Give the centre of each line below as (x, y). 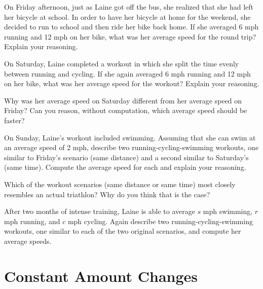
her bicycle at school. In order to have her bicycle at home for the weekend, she (127, 16)
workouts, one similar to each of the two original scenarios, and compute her (123, 231)
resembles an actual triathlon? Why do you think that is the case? (107, 194)
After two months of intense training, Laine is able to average (100, 211)
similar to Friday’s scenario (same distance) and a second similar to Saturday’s (126, 157)
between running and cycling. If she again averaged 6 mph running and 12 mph (127, 73)
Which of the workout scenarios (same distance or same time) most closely (120, 184)
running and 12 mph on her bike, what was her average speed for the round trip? (130, 36)
